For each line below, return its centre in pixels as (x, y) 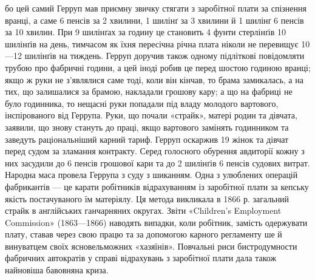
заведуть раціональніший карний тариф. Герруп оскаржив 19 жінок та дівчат (147, 139)
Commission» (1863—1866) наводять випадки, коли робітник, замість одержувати (156, 222)
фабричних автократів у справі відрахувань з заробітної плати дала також (141, 258)
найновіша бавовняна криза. (57, 270)
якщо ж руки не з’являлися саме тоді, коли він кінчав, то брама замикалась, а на (154, 79)
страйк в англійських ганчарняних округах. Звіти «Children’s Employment (143, 210)
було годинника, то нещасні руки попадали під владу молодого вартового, (142, 103)
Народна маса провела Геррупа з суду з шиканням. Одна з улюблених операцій (151, 175)
